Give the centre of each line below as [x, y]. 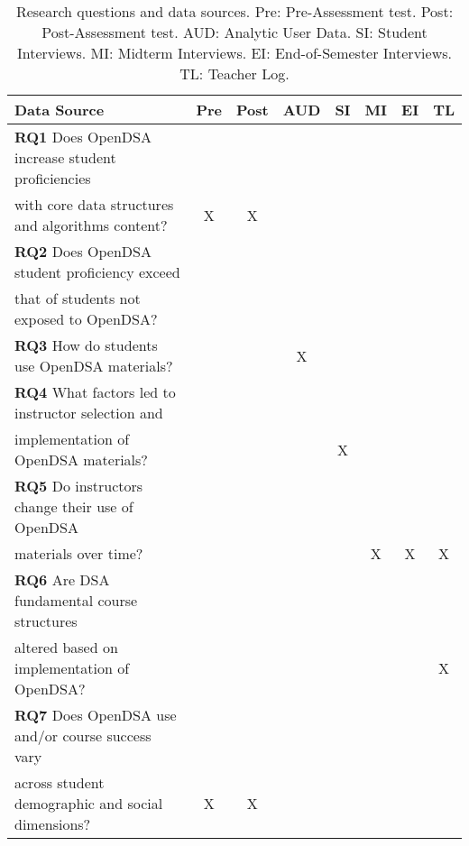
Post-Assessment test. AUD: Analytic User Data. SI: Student [234, 32]
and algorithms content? [91, 225]
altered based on [66, 647]
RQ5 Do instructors [79, 486]
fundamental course [76, 600]
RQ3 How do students [86, 345]
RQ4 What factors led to [95, 392]
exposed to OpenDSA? [86, 319]
